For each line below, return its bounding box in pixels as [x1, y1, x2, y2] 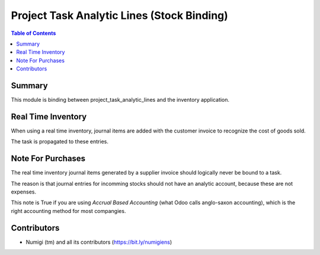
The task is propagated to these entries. [11, 138, 109, 145]
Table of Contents [11, 30, 56, 37]
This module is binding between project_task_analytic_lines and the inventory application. [11, 96, 230, 104]
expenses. [11, 188, 37, 195]
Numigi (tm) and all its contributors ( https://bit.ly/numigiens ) [25, 238, 172, 246]
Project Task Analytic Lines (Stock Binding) [11, 9, 228, 22]
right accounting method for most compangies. [11, 207, 126, 214]
